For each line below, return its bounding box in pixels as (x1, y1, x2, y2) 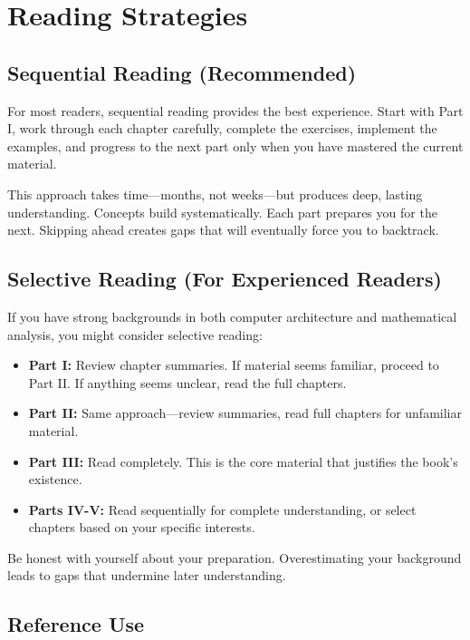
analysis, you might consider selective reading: (7, 325, 263, 344)
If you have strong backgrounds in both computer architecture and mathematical (7, 306, 457, 325)
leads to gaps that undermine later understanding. (7, 566, 286, 585)
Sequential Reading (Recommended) (7, 58, 357, 86)
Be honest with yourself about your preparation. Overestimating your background (7, 548, 462, 567)
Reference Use (7, 610, 145, 638)
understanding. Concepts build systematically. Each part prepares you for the (7, 202, 437, 221)
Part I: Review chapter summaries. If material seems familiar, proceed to (28, 355, 439, 374)
